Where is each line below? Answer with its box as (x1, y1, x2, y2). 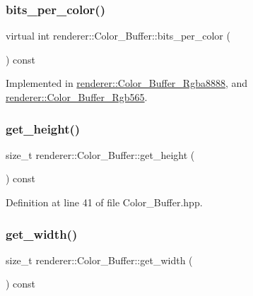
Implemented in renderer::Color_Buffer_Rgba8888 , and (6, 76, 248, 90)
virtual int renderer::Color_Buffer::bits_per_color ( (6, 28, 230, 43)
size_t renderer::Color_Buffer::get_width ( (6, 252, 193, 267)
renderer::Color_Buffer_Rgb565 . (6, 90, 148, 104)
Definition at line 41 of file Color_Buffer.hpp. (6, 195, 203, 209)
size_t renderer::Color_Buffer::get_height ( (6, 147, 195, 162)
